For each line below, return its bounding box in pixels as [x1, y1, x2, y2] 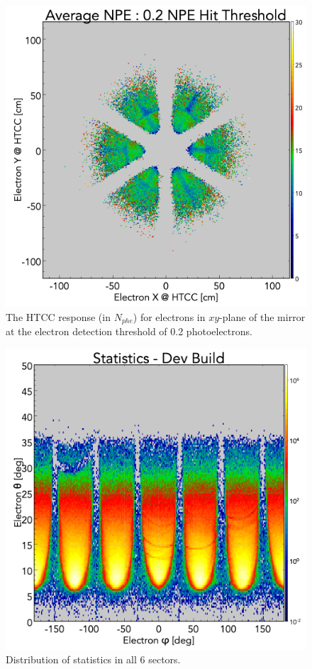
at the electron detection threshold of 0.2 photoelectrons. [6, 324, 252, 339]
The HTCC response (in [6, 309, 111, 324]
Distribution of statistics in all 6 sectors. [6, 652, 181, 667]
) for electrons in [133, 309, 206, 324]
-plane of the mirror [219, 309, 306, 324]
